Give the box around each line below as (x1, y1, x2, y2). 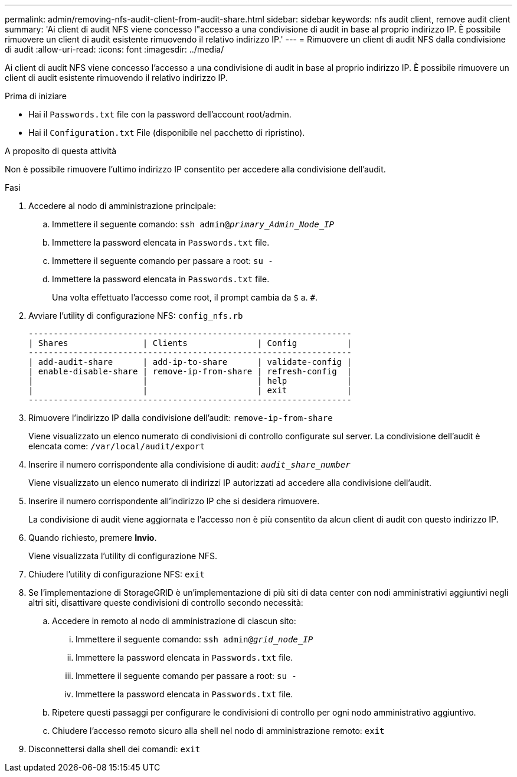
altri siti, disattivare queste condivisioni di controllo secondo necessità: (28, 598, 303, 608)
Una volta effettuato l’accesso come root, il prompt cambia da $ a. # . (52, 292, 318, 302)
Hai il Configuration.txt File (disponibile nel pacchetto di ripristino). (28, 128, 305, 138)
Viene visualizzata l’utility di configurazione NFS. (28, 551, 217, 561)
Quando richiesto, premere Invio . (28, 533, 157, 543)
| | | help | (28, 376, 352, 386)
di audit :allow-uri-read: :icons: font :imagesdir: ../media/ (5, 44, 224, 54)
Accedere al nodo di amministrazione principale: (28, 201, 216, 211)
